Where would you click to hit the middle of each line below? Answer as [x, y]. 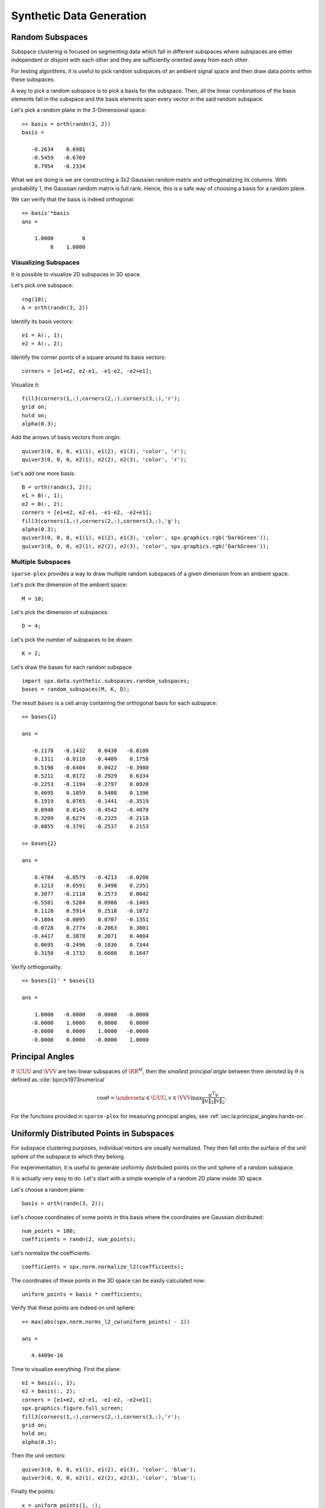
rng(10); [35, 299]
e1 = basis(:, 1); [49, 1383]
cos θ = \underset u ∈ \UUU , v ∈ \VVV [144, 1098]
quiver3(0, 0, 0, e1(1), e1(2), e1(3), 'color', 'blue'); [109, 1469]
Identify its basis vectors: [42, 321]
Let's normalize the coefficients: [51, 1253]
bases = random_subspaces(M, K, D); [76, 689]
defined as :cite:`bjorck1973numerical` [59, 1079]
